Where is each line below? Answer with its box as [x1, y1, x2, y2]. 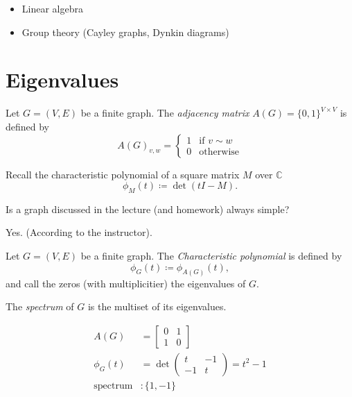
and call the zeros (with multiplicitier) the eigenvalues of [6, 276, 246, 290]
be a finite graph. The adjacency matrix [80, 105, 249, 120]
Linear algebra [21, 1, 83, 15]
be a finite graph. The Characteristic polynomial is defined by [80, 248, 342, 263]
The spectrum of [6, 299, 74, 314]
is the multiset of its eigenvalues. [87, 299, 227, 314]
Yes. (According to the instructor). [6, 225, 152, 239]
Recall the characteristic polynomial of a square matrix [6, 167, 240, 181]
